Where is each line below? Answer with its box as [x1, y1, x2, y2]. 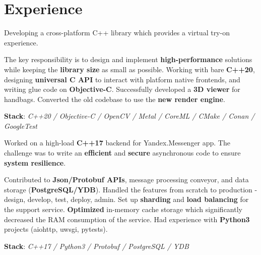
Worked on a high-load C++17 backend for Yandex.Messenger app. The [4, 137, 230, 148]
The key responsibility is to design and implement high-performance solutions [4, 54, 252, 65]
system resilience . [4, 157, 66, 168]
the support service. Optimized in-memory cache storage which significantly [4, 204, 242, 215]
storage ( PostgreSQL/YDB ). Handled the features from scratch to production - [4, 184, 257, 194]
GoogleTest [4, 120, 37, 131]
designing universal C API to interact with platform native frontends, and [4, 74, 240, 84]
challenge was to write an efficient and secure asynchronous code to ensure [4, 147, 241, 158]
